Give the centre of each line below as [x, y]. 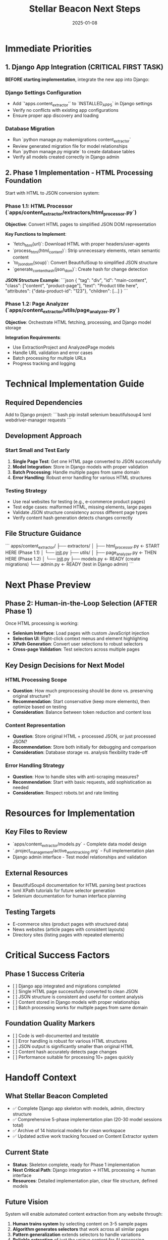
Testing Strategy [26, 490]
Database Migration [30, 129]
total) [18, 1125]
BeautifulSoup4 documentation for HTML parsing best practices [79, 885]
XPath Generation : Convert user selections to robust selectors [78, 644]
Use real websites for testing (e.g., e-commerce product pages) [79, 502]
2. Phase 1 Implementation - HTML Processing [79, 173]
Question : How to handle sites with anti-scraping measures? [75, 777]
